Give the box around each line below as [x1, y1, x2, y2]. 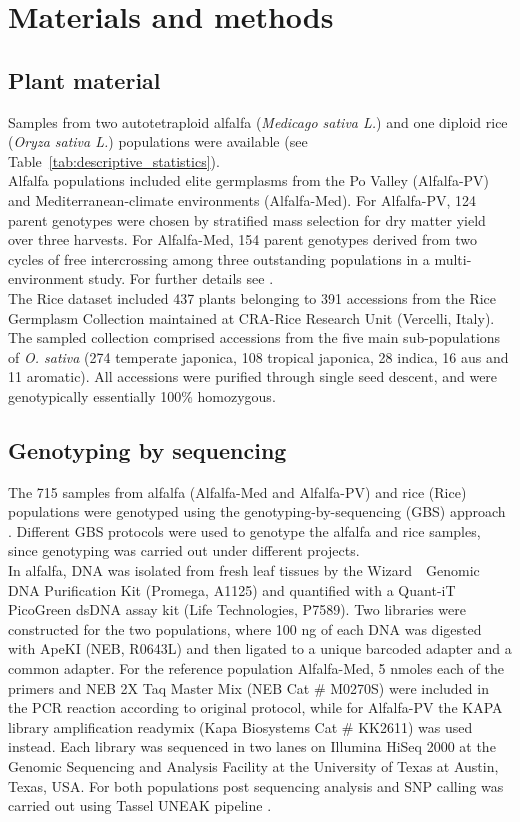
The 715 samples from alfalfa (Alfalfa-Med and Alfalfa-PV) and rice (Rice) [8, 481, 467, 502]
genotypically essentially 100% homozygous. [8, 385, 276, 406]
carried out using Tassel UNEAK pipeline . [8, 795, 272, 816]
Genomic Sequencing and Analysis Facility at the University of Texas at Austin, [8, 756, 499, 776]
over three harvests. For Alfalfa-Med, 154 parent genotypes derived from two [8, 229, 477, 250]
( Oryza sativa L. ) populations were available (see [8, 131, 308, 152]
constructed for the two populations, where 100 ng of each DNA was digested [8, 618, 482, 639]
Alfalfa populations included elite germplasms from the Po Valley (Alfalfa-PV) [8, 170, 490, 191]
